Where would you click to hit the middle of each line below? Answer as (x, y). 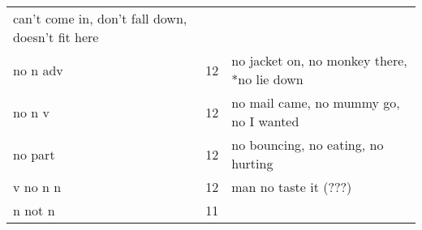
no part (34, 154)
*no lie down (267, 79)
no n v (31, 112)
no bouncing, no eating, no (308, 145)
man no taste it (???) (292, 187)
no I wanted (265, 121)
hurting (252, 163)
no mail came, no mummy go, (316, 102)
